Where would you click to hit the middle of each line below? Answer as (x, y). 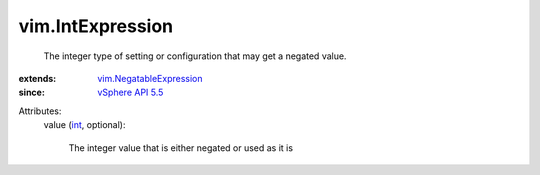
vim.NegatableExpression (150, 78)
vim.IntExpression (96, 26)
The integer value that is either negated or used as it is (181, 147)
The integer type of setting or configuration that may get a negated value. (195, 56)
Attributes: (40, 111)
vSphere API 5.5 (130, 92)
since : (31, 92)
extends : (37, 78)
